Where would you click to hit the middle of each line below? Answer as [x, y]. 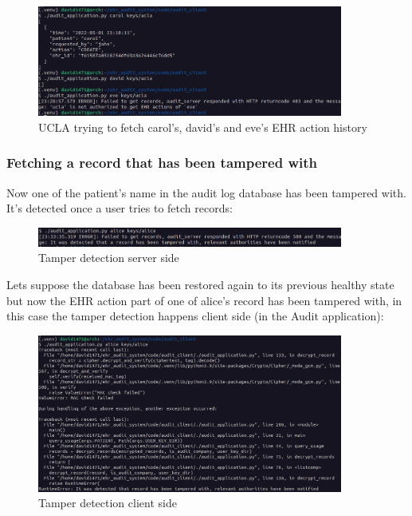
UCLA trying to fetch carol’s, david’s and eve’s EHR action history [203, 127]
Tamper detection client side [108, 503]
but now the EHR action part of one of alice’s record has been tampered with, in [204, 300]
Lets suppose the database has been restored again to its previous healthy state [200, 284]
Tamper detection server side [109, 258]
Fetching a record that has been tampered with [162, 163]
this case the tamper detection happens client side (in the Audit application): [195, 316]
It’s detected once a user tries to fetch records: [120, 208]
